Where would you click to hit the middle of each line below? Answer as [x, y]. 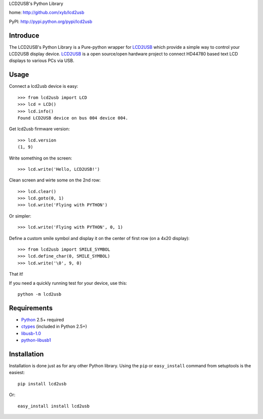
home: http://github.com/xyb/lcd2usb [47, 13]
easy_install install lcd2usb [54, 406]
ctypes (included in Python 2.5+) [54, 326]
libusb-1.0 [31, 333]
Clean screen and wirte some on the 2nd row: [55, 180]
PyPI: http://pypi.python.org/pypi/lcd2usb [51, 21]
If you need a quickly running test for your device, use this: [68, 283]
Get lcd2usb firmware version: [39, 129]
